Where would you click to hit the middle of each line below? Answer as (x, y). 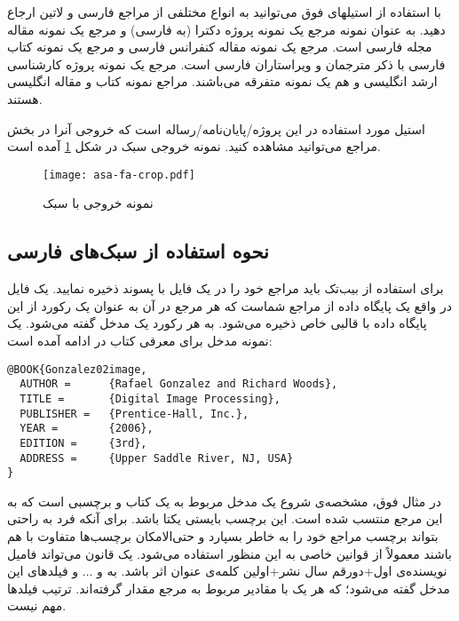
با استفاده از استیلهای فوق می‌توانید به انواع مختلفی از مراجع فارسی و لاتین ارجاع (224, 12)
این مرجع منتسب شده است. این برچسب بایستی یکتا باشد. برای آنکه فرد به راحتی (225, 518)
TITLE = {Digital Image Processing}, (150, 398)
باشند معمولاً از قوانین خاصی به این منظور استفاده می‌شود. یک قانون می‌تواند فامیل (229, 553)
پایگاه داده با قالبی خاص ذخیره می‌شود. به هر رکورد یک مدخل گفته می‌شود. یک (217, 323)
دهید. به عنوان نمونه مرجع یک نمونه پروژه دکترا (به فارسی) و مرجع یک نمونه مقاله (226, 29)
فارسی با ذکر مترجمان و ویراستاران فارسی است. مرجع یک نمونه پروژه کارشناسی (226, 64)
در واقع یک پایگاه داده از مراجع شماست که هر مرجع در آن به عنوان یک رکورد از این (229, 305)
